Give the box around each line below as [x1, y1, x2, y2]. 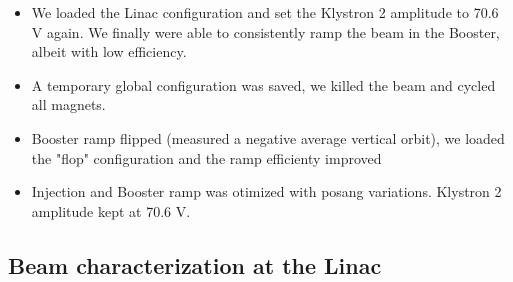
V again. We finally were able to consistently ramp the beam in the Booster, [31, 21, 500, 42]
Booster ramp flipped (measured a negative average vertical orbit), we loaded [31, 127, 505, 148]
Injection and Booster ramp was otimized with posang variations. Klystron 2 [31, 181, 502, 202]
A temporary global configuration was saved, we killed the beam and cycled [31, 74, 496, 95]
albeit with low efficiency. [31, 41, 187, 62]
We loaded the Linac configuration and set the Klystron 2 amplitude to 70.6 [31, 2, 499, 22]
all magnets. [31, 94, 106, 115]
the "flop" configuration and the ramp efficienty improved [31, 147, 382, 168]
